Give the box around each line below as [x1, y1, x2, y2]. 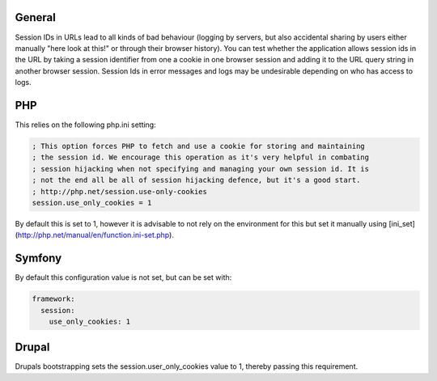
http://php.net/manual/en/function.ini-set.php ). [17, 231, 174, 240]
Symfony [15, 252, 62, 265]
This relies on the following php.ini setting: [15, 120, 157, 129]
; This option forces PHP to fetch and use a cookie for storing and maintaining [32, 142, 366, 150]
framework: [32, 294, 75, 303]
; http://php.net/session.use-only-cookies [32, 187, 208, 196]
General [15, 11, 57, 24]
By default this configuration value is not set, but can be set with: [15, 273, 232, 282]
